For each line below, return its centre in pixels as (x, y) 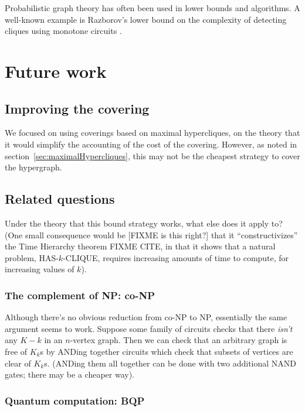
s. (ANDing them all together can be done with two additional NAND (170, 363)
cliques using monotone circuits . (63, 31)
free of (16, 351)
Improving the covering (77, 108)
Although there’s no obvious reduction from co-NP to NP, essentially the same (146, 317)
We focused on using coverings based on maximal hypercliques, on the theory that (152, 133)
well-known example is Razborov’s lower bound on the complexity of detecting (146, 19)
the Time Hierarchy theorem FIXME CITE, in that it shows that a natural (140, 246)
